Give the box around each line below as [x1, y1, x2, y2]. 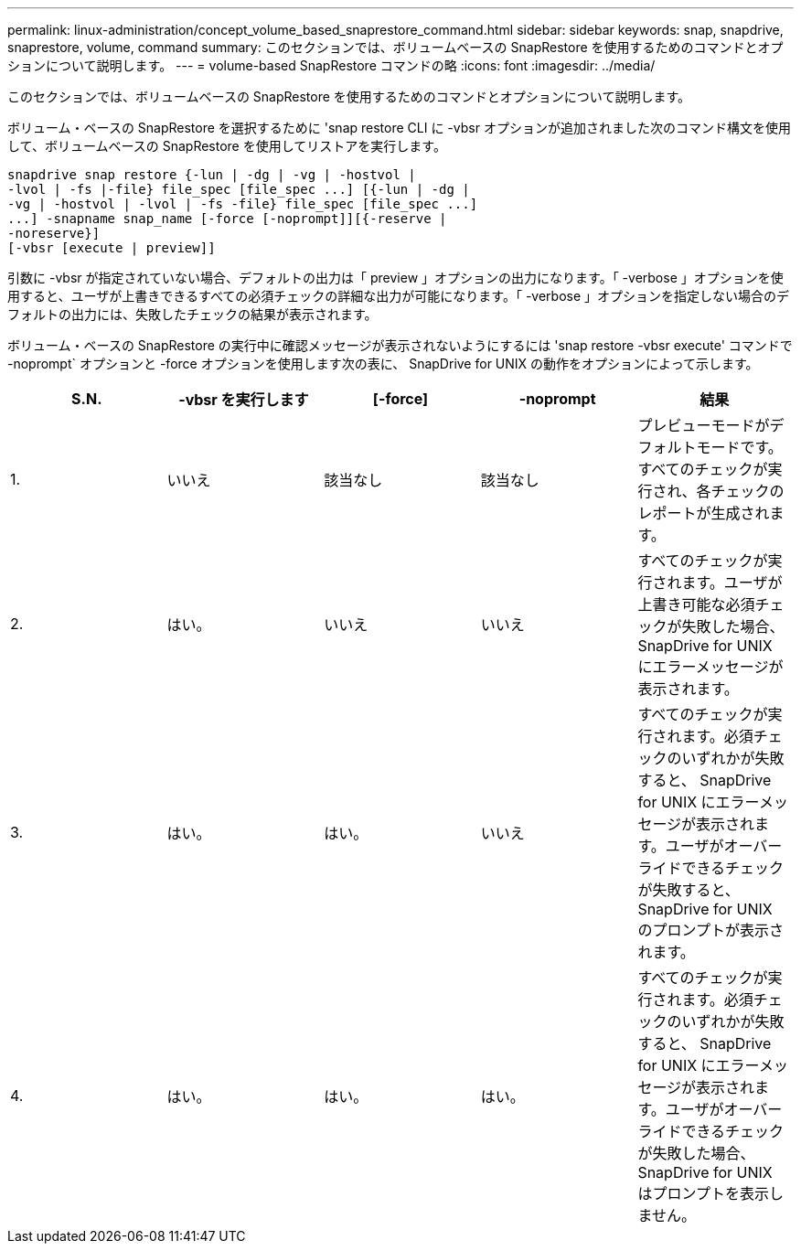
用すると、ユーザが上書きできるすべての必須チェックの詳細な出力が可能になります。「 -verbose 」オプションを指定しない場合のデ [7, 288, 790, 304]
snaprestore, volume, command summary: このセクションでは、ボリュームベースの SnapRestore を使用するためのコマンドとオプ [7, 39, 784, 55]
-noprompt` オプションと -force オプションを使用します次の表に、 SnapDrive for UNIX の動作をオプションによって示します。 [7, 356, 759, 371]
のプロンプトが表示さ [637, 921, 784, 939]
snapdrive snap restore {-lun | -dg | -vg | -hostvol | [7, 167, 416, 182]
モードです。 [696, 438, 783, 456]
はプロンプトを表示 [637, 1184, 769, 1203]
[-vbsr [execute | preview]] [7, 241, 216, 255]
